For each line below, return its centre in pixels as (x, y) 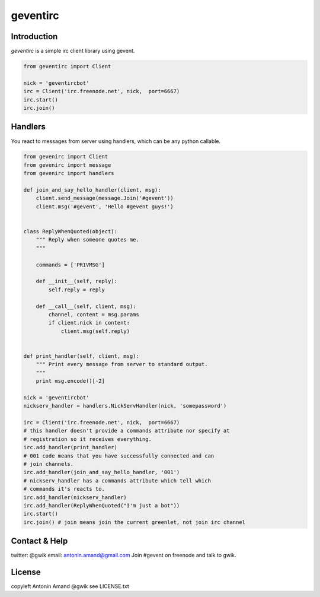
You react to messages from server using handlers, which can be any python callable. (116, 141)
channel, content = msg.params (94, 314)
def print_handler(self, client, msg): (81, 356)
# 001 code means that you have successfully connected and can (119, 456)
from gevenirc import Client (66, 157)
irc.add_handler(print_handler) (71, 447)
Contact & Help (39, 541)
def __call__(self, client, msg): (86, 306)
